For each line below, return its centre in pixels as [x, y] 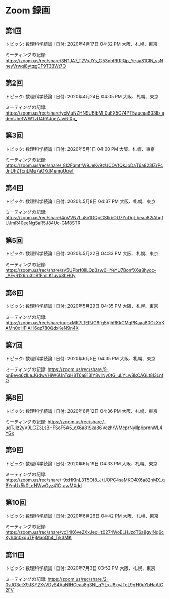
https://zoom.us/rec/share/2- [78, 579]
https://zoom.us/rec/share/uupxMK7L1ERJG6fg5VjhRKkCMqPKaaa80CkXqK [85, 323]
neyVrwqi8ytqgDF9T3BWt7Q [36, 66]
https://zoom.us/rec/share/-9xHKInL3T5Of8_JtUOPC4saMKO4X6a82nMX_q [85, 480]
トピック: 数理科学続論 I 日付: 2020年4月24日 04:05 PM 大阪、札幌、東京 [82, 96]
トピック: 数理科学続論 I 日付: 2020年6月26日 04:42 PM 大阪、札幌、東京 [82, 516]
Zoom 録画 [28, 10]
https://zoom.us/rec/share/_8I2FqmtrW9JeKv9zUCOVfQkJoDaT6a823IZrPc [84, 165]
